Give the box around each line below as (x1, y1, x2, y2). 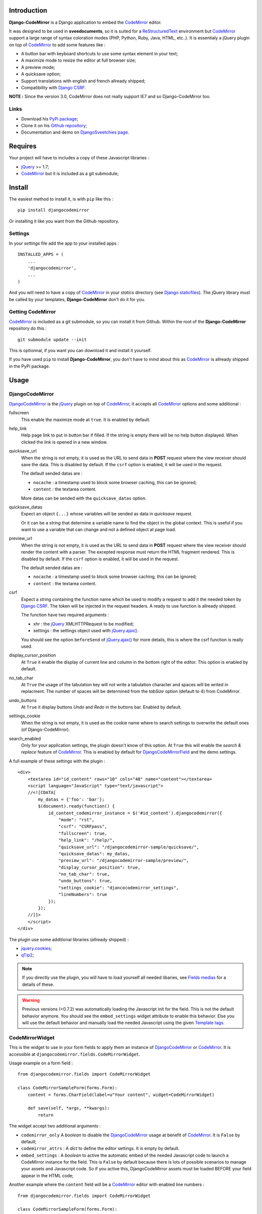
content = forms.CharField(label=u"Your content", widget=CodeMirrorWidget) (27, 1092, 215, 1097)
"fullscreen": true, (58, 830, 108, 836)
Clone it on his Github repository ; (21, 122, 87, 128)
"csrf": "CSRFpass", (58, 824, 108, 829)
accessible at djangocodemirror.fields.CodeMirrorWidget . (9, 1051, 140, 1057)
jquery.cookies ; (21, 945, 52, 951)
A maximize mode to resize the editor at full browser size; (21, 57, 136, 63)
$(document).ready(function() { (38, 804, 115, 809)
